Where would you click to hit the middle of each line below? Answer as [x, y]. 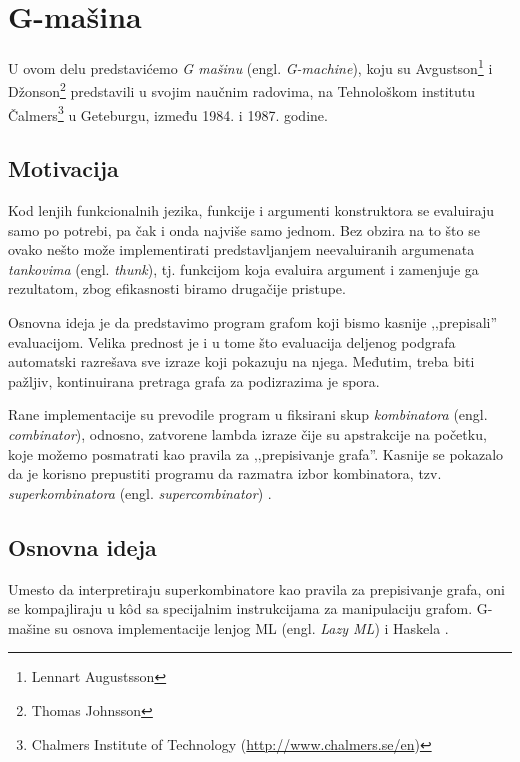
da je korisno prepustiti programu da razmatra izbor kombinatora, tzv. [225, 473]
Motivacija [63, 168]
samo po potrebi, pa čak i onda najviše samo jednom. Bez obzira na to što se [244, 229]
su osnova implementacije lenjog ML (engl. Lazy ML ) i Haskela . [251, 627]
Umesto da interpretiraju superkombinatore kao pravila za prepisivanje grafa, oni [256, 588]
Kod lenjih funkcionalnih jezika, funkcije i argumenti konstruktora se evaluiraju [251, 210]
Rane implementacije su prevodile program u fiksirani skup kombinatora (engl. [248, 414]
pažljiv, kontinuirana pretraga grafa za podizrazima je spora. [194, 380]
